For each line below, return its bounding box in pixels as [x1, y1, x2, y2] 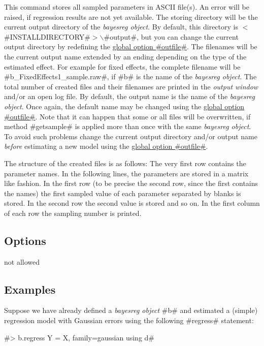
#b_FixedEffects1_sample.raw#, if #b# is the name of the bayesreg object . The [4, 71, 257, 82]
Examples [4, 281, 56, 297]
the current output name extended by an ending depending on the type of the [4, 51, 247, 61]
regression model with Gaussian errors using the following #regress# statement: [4, 315, 254, 326]
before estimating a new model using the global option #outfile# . [4, 141, 208, 151]
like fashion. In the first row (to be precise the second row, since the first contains [4, 178, 258, 188]
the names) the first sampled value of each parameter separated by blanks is [4, 187, 241, 198]
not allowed [4, 256, 40, 267]
